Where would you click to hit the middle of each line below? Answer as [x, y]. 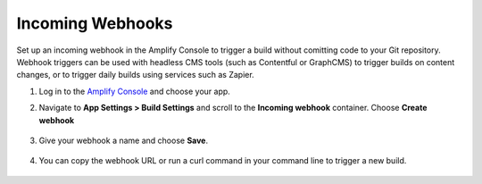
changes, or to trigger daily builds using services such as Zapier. [135, 75]
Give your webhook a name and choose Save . [124, 140]
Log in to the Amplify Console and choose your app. [135, 91]
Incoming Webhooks [95, 23]
